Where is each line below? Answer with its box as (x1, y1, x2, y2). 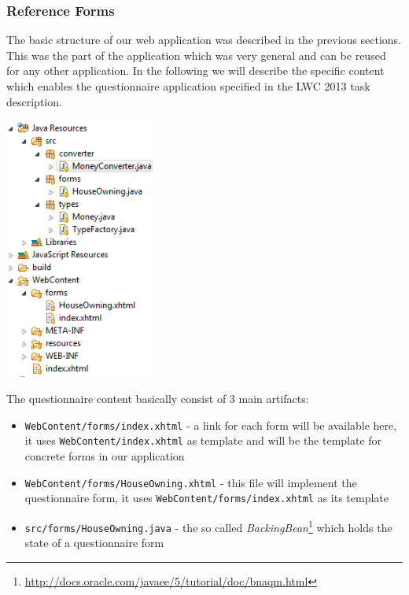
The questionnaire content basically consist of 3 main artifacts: (6, 390, 309, 407)
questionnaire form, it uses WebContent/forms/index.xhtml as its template (24, 490, 389, 506)
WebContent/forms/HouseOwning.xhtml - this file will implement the (24, 474, 357, 490)
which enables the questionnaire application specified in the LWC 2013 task (6, 78, 370, 94)
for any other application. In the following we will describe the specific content (6, 62, 385, 79)
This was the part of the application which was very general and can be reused (6, 46, 386, 63)
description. (6, 93, 62, 109)
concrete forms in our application (24, 448, 185, 464)
